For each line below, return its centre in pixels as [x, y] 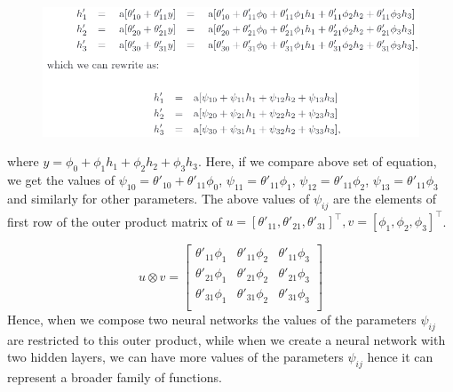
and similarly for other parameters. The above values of [159, 198]
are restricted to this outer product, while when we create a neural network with [226, 339]
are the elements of [384, 198]
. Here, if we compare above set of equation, [317, 161]
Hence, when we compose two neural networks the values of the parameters [212, 319]
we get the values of [61, 180]
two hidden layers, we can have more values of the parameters [175, 357]
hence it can [400, 357]
